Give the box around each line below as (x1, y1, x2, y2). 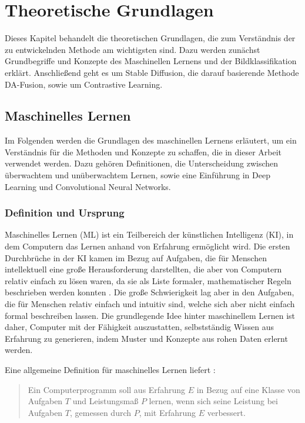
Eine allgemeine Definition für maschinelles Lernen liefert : (5, 364, 216, 376)
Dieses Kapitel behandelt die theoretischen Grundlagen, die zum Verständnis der (5, 32, 296, 44)
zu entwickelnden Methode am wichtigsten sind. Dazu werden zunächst (5, 43, 260, 55)
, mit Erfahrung (139, 406, 196, 418)
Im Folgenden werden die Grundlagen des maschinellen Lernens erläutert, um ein (5, 134, 297, 146)
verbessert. (207, 406, 246, 418)
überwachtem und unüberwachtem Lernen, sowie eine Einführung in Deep (5, 169, 270, 181)
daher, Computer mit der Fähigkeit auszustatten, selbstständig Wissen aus (5, 321, 274, 333)
